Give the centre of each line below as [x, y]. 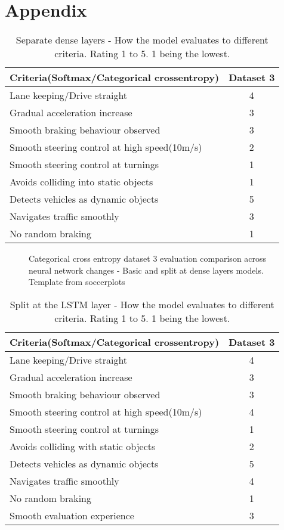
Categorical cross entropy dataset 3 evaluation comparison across [148, 258]
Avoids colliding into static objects [81, 182]
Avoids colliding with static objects [83, 446]
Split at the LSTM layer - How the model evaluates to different [142, 304]
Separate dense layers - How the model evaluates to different [142, 40]
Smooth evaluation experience [72, 515]
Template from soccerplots [77, 282]
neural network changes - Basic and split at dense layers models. [146, 270]
